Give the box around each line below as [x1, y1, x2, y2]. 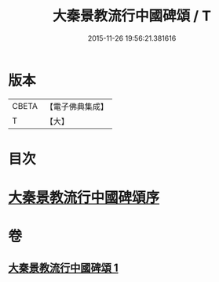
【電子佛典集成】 [45, 101, 108, 112]
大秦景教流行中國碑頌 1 [8, 261, 119, 274]
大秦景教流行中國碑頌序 [8, 189, 160, 207]
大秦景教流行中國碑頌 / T [52, 7, 212, 25]
